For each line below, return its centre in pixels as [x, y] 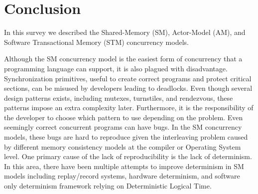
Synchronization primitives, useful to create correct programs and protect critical [128, 78]
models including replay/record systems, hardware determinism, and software [122, 176]
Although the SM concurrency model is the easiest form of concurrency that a [123, 59]
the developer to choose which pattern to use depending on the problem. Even [124, 117]
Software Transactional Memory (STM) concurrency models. [96, 42]
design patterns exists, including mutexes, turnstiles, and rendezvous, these [119, 97]
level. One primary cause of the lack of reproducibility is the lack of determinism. [128, 156]
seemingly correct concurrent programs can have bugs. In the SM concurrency [123, 127]
